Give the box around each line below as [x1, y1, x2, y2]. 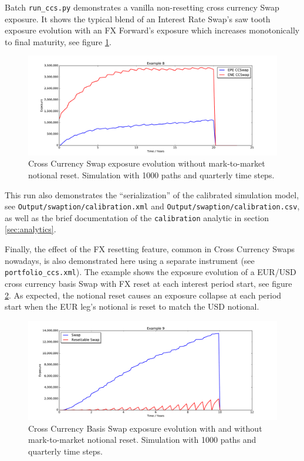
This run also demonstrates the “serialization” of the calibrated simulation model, [5, 188, 299, 201]
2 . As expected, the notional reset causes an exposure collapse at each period [5, 289, 282, 301]
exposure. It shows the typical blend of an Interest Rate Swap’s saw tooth [5, 12, 271, 25]
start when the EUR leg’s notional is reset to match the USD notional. [5, 300, 259, 313]
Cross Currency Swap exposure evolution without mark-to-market [28, 157, 265, 170]
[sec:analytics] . [5, 223, 56, 235]
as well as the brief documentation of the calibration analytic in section [5, 211, 269, 223]
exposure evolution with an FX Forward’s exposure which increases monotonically [5, 24, 300, 36]
